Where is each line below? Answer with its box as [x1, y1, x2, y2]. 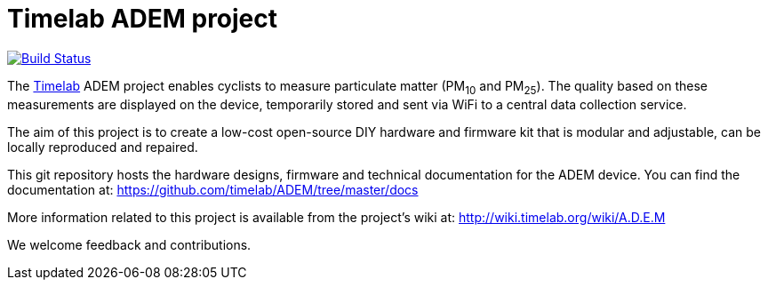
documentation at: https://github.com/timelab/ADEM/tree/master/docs [7, 181, 419, 197]
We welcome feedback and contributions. [7, 236, 252, 252]
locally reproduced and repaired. [7, 139, 198, 155]
